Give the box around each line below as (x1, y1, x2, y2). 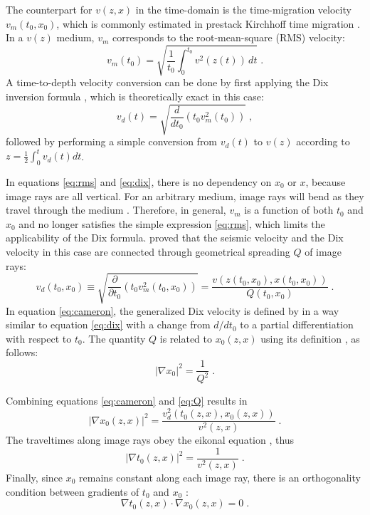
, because (305, 174, 346, 189)
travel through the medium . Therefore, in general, (6, 202, 226, 217)
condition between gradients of (6, 484, 139, 499)
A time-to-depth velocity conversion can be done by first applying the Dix (6, 75, 329, 90)
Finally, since (6, 469, 63, 484)
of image (305, 244, 342, 259)
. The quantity (82, 331, 146, 345)
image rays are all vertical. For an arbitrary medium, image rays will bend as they (6, 188, 364, 203)
